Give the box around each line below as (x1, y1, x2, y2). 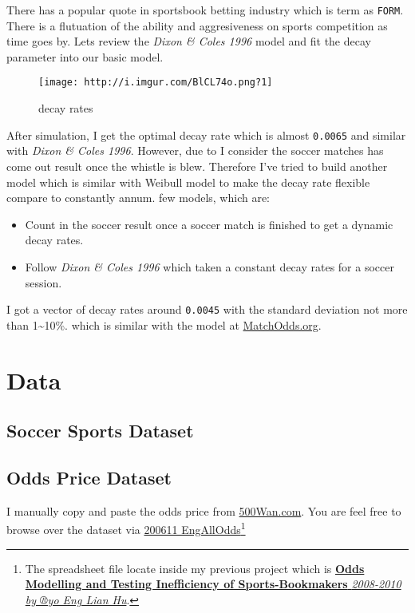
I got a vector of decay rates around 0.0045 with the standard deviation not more (6, 301, 408, 318)
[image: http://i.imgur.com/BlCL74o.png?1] (38, 77, 273, 89)
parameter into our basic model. (6, 48, 164, 65)
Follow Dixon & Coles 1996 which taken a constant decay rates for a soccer (25, 258, 394, 275)
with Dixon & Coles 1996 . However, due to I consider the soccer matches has (6, 142, 384, 159)
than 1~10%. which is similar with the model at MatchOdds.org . (6, 316, 322, 333)
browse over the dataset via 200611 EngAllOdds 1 (6, 519, 246, 537)
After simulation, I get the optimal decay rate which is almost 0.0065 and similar (6, 126, 406, 143)
